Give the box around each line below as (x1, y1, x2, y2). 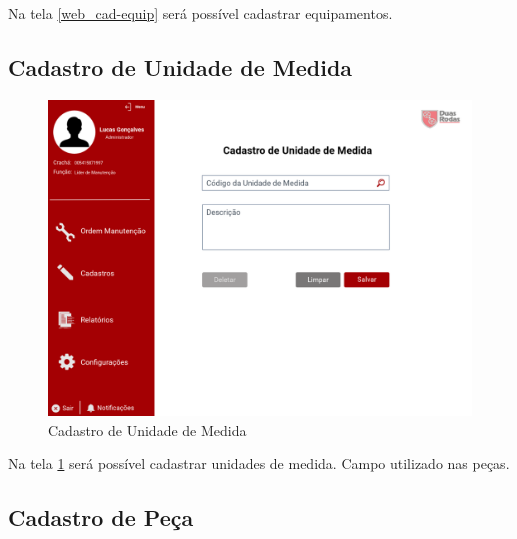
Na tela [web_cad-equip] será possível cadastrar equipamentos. (8, 3, 393, 23)
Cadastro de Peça (8, 502, 194, 533)
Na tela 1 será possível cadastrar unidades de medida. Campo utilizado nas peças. (8, 453, 510, 474)
